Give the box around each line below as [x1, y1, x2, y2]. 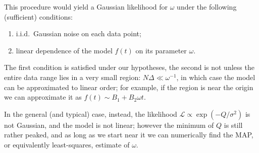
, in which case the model [176, 71, 255, 82]
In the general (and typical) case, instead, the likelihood [4, 108, 177, 119]
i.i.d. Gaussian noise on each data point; [16, 28, 141, 39]
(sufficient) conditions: [4, 11, 73, 22]
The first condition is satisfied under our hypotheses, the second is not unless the [4, 62, 254, 72]
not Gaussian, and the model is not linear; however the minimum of [4, 119, 214, 130]
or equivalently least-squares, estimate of [4, 139, 130, 149]
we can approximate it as [4, 92, 82, 102]
